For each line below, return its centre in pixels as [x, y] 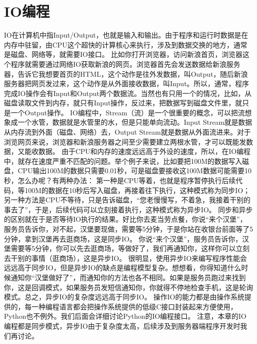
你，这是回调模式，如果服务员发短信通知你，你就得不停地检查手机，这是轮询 [128, 287]
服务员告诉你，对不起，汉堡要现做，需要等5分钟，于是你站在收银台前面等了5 [128, 229]
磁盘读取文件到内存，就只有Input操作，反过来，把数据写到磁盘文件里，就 [123, 103]
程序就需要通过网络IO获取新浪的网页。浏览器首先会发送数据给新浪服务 [125, 64]
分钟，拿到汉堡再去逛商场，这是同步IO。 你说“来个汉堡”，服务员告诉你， [123, 238]
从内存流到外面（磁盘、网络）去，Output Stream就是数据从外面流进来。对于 [128, 132]
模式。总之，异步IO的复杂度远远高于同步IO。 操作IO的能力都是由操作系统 [124, 297]
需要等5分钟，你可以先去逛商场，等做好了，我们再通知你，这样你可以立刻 [130, 248]
